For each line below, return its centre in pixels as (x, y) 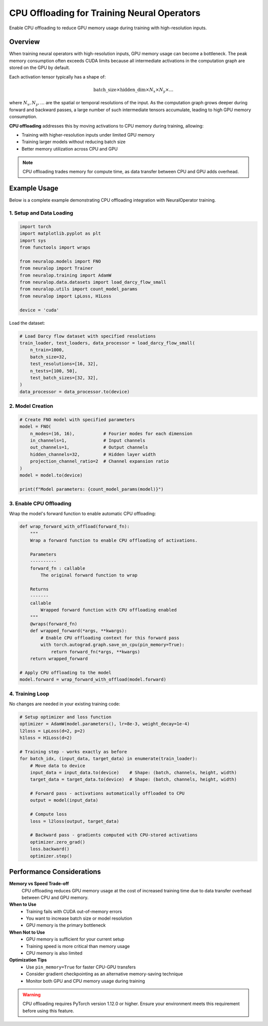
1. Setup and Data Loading (41, 213)
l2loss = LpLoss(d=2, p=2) (52, 731)
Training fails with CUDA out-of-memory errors (74, 911)
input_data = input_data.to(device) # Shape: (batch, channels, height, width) (134, 772)
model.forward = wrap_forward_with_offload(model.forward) (93, 680)
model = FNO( (35, 427)
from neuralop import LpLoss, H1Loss (66, 296)
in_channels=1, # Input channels (88, 440)
